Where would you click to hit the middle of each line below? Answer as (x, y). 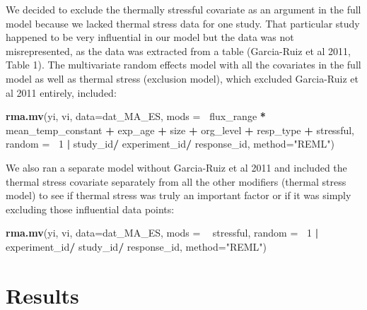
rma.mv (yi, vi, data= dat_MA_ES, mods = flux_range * (136, 116)
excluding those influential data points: (90, 209)
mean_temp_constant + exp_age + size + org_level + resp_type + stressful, (180, 130)
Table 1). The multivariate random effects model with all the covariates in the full (183, 65)
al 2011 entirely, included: (61, 92)
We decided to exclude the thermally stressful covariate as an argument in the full (183, 9)
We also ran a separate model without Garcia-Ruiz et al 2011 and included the (176, 167)
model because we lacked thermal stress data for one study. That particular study (183, 23)
